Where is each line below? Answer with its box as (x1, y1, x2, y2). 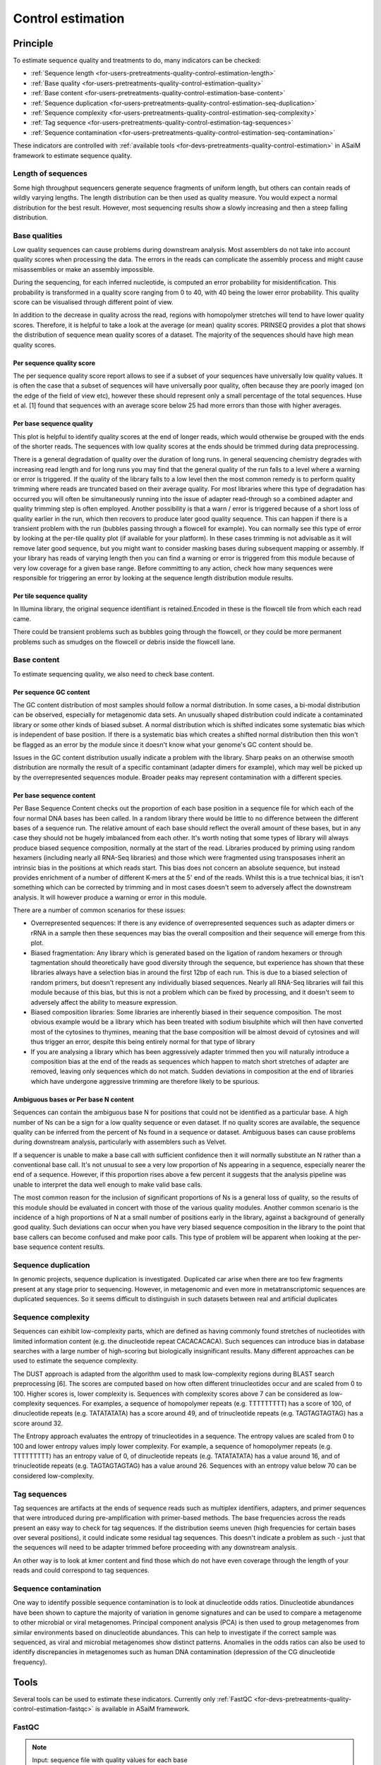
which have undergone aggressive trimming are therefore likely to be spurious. (30, 1077, 260, 1085)
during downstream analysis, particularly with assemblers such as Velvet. (13, 1137, 227, 1147)
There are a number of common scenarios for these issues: (13, 906, 186, 914)
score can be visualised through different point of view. (13, 297, 174, 306)
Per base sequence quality (13, 419, 93, 428)
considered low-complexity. (13, 1471, 95, 1480)
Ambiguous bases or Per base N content (13, 1095, 134, 1103)
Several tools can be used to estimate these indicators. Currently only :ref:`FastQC (13, 1694, 253, 1703)
